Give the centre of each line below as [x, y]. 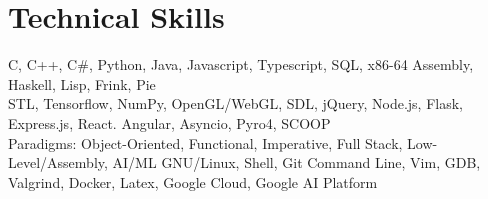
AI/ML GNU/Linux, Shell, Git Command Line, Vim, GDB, [296, 162]
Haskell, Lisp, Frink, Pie [82, 83]
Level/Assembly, [58, 162]
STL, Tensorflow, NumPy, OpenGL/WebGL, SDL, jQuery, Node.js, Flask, [235, 103]
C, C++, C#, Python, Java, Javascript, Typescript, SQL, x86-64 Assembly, [241, 64]
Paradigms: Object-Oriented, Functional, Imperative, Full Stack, [205, 142]
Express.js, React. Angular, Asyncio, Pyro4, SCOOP [169, 122]
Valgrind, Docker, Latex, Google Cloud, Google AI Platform [193, 181]
